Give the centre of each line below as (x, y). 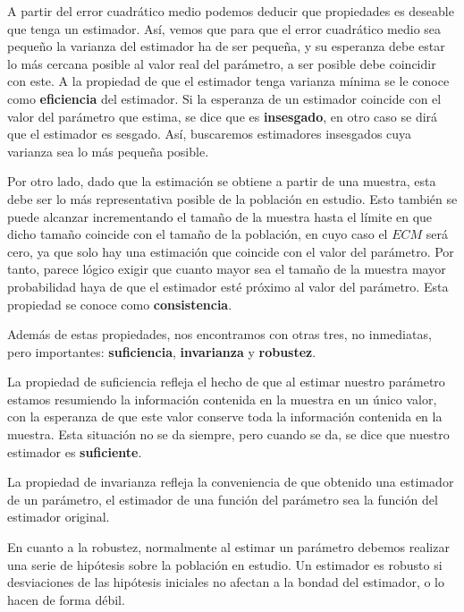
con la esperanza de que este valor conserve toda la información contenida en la (225, 416)
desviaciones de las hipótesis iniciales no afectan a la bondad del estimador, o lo (226, 582)
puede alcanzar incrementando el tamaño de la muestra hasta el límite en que (220, 216)
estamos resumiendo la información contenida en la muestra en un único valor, (222, 399)
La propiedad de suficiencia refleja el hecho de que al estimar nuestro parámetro (226, 382)
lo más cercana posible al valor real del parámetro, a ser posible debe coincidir (222, 63)
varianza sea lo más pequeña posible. (108, 151)
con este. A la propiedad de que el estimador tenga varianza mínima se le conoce (228, 81)
